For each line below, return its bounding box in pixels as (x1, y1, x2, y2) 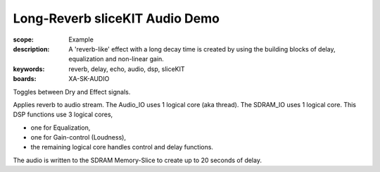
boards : (13, 75, 37, 83)
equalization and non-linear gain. (68, 55, 165, 63)
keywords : (13, 64, 45, 73)
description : (13, 44, 50, 53)
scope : (13, 35, 34, 44)
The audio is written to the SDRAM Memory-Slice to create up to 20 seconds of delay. (13, 156, 262, 164)
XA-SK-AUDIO (68, 75, 110, 83)
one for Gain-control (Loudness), (30, 133, 127, 142)
